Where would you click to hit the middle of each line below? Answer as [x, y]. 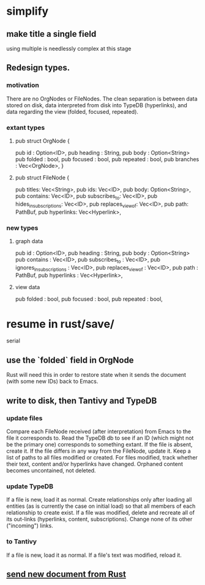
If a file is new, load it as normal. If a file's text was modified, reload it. [94, 555]
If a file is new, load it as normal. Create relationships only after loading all [99, 500]
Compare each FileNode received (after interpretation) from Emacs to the [99, 431]
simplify [28, 11]
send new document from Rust [66, 574]
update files [24, 418]
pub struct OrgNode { [43, 141]
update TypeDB [30, 486]
